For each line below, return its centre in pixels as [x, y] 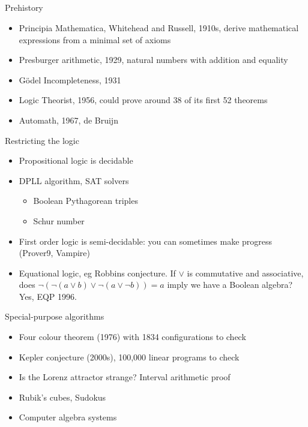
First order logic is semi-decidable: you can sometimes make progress [146, 241]
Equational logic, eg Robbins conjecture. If [97, 273]
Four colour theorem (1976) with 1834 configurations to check [132, 337]
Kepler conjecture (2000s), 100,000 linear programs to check [129, 357]
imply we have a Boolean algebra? [230, 285]
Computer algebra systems [68, 417]
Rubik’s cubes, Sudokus [62, 397]
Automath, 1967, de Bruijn [68, 120]
